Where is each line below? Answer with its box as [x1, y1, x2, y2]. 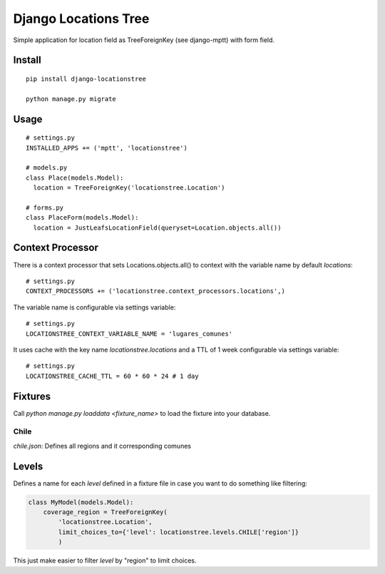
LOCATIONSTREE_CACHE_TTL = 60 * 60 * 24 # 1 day [26, 371, 199, 380]
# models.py [26, 164, 68, 172]
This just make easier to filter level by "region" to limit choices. [13, 556, 197, 565]
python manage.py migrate [26, 95, 117, 103]
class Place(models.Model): [26, 173, 124, 182]
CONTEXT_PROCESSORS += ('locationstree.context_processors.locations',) [26, 287, 285, 295]
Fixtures [13, 390, 51, 402]
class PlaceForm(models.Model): [26, 214, 139, 222]
